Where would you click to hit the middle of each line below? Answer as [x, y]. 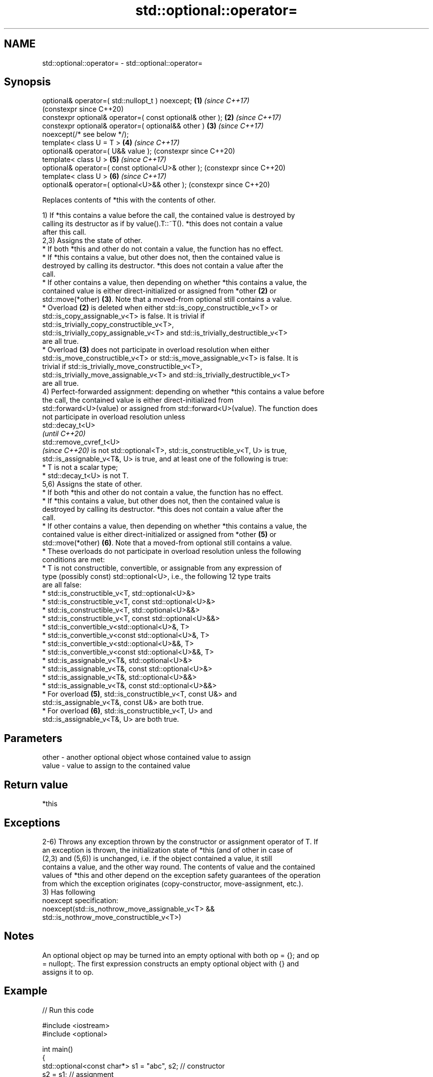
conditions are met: [74, 560]
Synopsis [27, 82]
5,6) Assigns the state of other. [92, 484]
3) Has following [69, 892]
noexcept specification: [80, 900]
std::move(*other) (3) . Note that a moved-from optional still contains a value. [167, 299]
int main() [58, 1049]
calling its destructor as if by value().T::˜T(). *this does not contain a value [163, 224]
